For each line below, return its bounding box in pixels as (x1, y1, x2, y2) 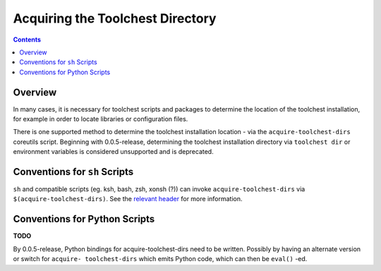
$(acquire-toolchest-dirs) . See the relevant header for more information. (13, 195, 243, 203)
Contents (13, 35, 42, 44)
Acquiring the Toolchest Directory (13, 11, 217, 26)
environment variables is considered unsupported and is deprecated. (13, 147, 214, 156)
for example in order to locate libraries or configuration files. (13, 115, 188, 124)
